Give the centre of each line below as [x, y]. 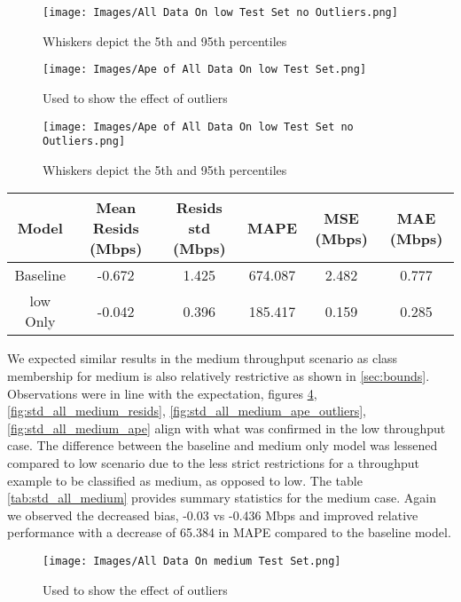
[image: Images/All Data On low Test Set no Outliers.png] [220, 12]
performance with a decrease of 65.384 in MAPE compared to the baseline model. [229, 532]
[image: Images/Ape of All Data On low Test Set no [198, 127]
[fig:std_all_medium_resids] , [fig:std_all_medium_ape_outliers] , [187, 411]
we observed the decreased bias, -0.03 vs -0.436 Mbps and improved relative [213, 515]
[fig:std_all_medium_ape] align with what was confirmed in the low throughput [227, 428]
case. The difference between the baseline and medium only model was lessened [223, 445]
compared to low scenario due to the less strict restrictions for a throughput [214, 462]
